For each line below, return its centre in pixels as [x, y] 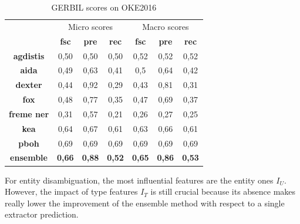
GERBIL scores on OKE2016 [104, 7]
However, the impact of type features [71, 191]
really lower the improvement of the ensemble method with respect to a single [145, 203]
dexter [29, 85]
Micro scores [90, 26]
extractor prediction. [42, 214]
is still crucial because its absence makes [223, 191]
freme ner [29, 113]
